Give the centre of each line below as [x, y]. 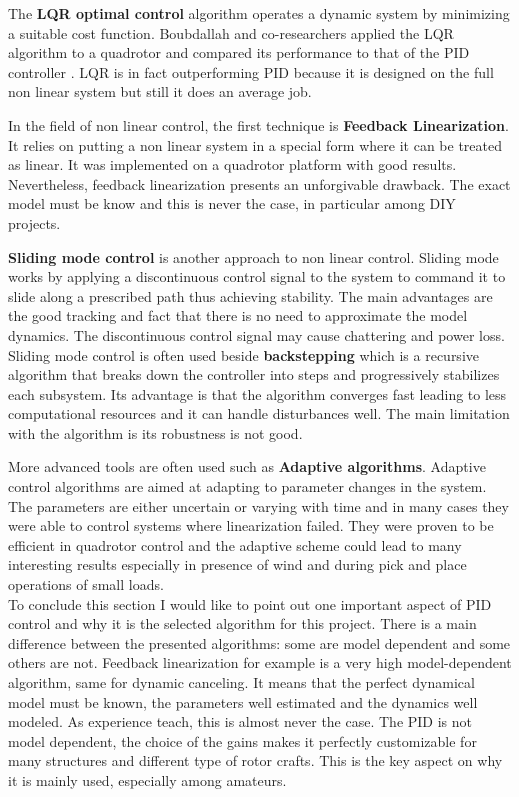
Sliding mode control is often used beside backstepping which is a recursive [243, 354]
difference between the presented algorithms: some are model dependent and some [259, 642]
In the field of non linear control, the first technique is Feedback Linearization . [258, 124]
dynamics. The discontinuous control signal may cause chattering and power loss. [256, 334]
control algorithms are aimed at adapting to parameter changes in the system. [247, 486]
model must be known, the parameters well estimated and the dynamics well [243, 701]
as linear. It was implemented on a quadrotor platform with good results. [232, 164]
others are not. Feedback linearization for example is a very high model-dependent [260, 662]
